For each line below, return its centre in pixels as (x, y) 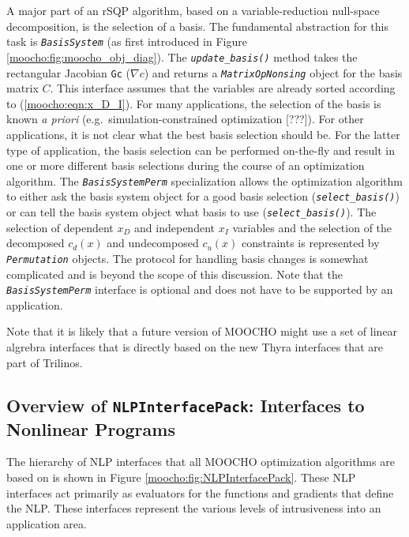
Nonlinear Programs (91, 428)
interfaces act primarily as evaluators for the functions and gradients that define (200, 492)
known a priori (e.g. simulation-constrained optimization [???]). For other (185, 119)
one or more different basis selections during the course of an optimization (186, 165)
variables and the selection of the (312, 227)
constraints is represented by (310, 243)
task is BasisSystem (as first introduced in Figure (127, 41)
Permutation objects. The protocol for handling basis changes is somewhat (188, 258)
